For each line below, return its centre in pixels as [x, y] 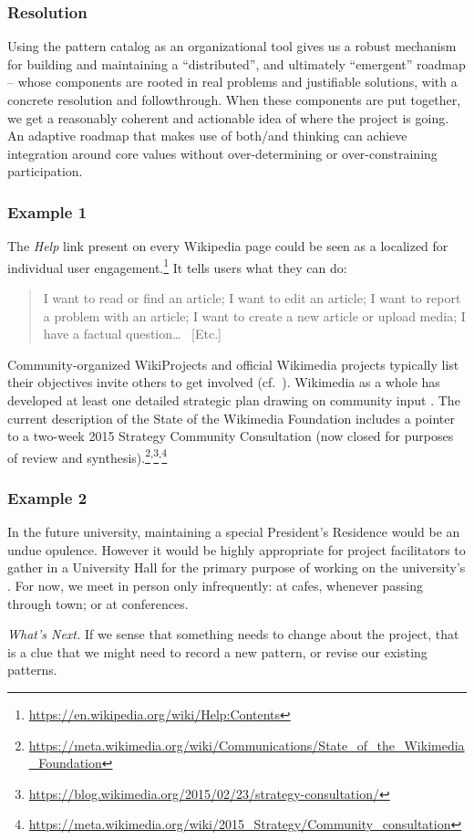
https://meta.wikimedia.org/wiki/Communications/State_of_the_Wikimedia [247, 745]
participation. [45, 171]
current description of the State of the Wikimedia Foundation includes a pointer [231, 418]
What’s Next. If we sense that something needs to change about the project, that [233, 634]
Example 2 [47, 497]
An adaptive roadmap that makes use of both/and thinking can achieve [207, 136]
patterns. [32, 670]
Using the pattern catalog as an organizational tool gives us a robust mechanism [232, 46]
